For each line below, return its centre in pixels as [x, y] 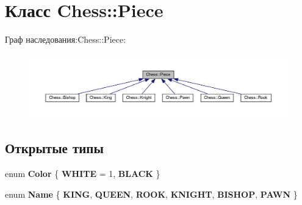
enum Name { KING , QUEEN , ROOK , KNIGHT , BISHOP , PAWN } [151, 194]
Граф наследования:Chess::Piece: [66, 39]
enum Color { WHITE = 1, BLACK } [83, 174]
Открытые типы [54, 148]
